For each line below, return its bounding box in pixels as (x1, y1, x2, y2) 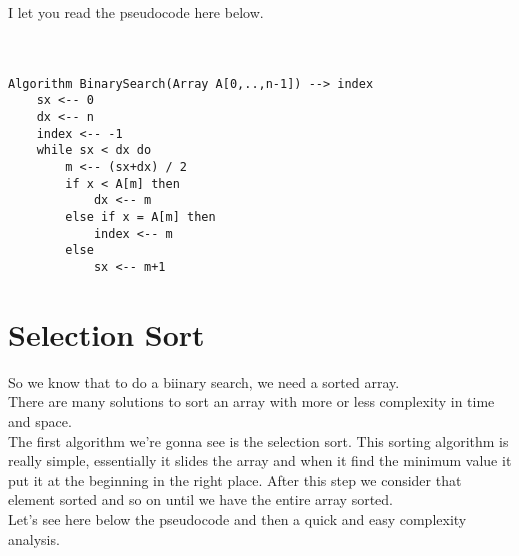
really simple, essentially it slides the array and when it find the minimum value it (8, 450, 512, 471)
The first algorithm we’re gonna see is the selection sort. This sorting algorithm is (8, 430, 509, 451)
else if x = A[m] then (65, 210, 216, 225)
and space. (8, 410, 72, 431)
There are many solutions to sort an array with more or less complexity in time (8, 391, 495, 412)
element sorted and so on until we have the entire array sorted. (8, 489, 393, 510)
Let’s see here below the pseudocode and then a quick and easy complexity (8, 508, 467, 529)
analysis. (8, 528, 60, 549)
